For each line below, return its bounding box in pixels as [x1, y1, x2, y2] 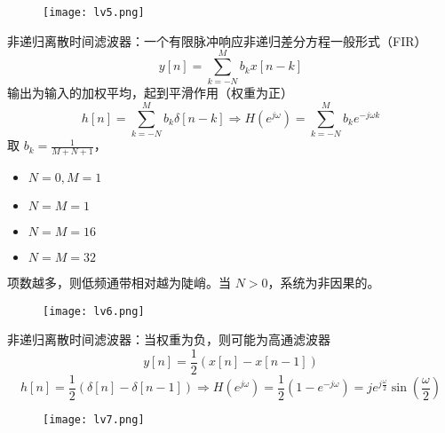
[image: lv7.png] [43, 413, 145, 427]
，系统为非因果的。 [267, 272, 380, 291]
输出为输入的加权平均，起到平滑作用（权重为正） [7, 83, 293, 102]
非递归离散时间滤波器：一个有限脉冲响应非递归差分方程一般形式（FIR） [7, 31, 427, 50]
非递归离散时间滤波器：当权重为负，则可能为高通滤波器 [7, 330, 330, 349]
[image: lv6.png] [43, 304, 145, 318]
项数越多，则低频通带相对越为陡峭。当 [7, 272, 231, 291]
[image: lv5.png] [43, 6, 145, 19]
